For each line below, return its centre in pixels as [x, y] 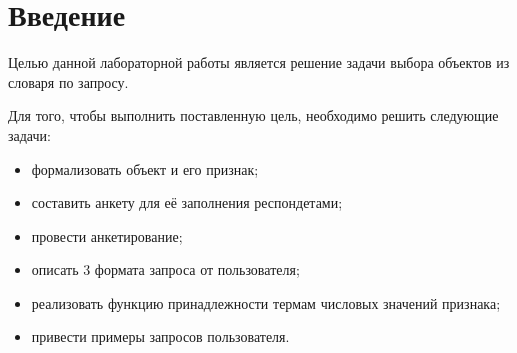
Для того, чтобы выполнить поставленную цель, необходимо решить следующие [253, 115]
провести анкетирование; [107, 235]
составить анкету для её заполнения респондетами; [187, 202]
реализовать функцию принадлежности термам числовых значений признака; [266, 302]
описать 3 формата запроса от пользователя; [165, 269]
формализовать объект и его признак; [145, 168]
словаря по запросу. [68, 81]
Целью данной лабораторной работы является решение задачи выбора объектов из [259, 62]
